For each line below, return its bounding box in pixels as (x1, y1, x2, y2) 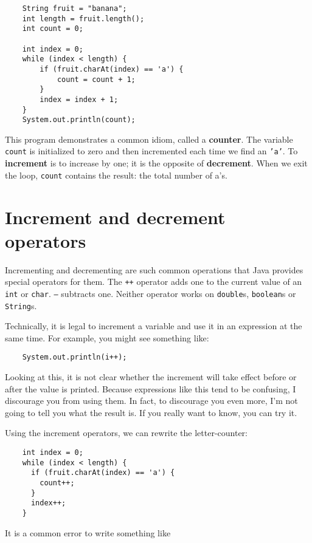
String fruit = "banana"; (22, 4, 127, 13)
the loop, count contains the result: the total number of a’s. (5, 168, 227, 181)
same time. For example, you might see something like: (5, 331, 209, 344)
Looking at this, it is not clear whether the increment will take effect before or (5, 371, 297, 383)
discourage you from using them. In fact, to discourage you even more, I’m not (5, 394, 298, 407)
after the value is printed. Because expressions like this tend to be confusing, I (5, 382, 296, 395)
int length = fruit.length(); (22, 14, 145, 23)
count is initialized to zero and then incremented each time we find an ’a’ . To (5, 145, 298, 157)
